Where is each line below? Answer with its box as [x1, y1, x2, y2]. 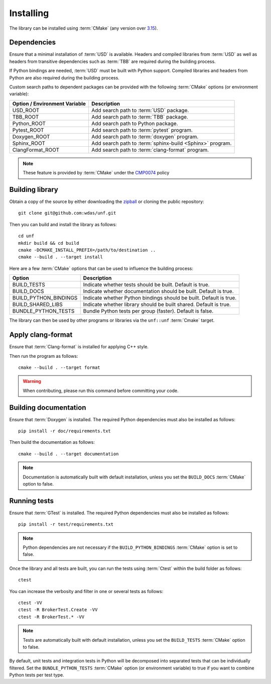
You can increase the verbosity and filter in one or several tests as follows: [9, 588, 164, 594]
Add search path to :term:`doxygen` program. [91, 133, 199, 140]
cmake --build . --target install [18, 254, 103, 260]
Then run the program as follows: [9, 353, 78, 359]
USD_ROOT [12, 107, 40, 114]
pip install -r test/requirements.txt [18, 522, 114, 527]
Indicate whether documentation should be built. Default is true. [83, 288, 234, 295]
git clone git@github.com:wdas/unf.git [18, 210, 116, 216]
